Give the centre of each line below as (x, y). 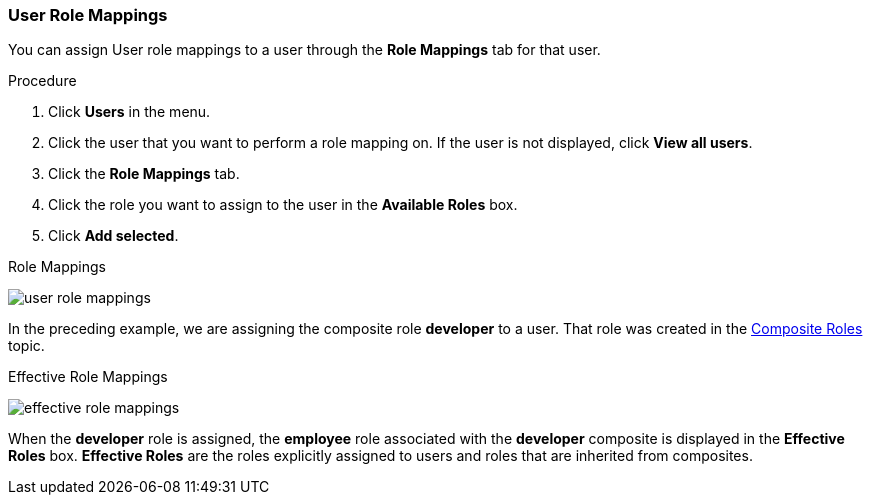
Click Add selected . (113, 236)
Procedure (42, 81)
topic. (26, 346)
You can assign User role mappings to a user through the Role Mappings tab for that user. (304, 50)
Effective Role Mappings (88, 377)
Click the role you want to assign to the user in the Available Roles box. (283, 205)
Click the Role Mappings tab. (144, 174)
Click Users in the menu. (129, 112)
